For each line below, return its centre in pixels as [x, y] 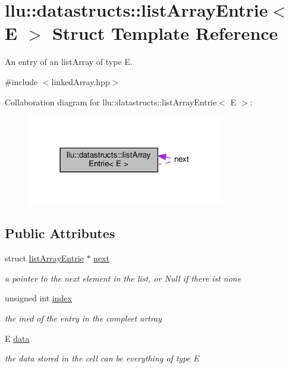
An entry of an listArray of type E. [69, 62]
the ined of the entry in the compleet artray [83, 318]
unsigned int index [38, 298]
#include [21, 81]
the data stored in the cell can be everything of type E [102, 358]
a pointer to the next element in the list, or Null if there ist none [123, 278]
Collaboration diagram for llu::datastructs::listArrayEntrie [111, 102]
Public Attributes [60, 233]
